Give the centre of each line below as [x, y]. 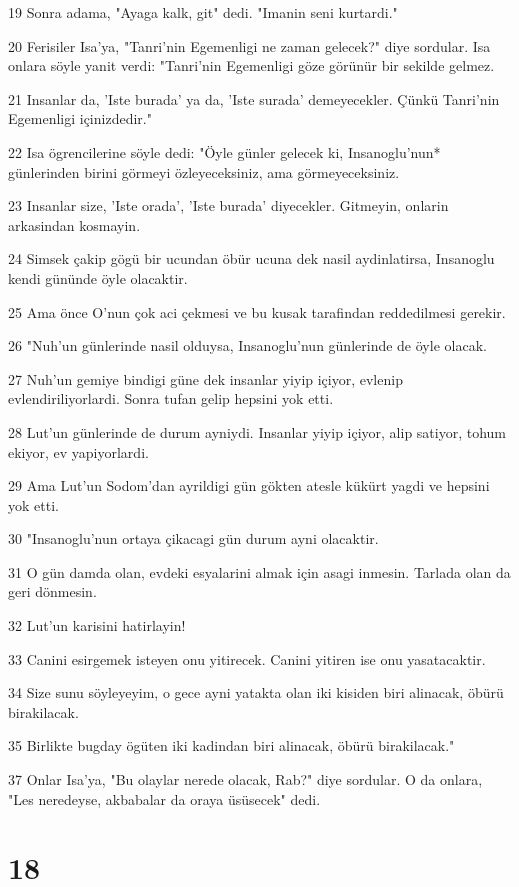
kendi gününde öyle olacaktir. [98, 277]
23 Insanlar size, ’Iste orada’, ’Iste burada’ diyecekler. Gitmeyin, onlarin [228, 205]
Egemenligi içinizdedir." [80, 118]
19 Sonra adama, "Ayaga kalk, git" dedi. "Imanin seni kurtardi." [203, 12]
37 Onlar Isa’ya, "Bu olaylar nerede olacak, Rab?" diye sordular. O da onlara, [245, 779]
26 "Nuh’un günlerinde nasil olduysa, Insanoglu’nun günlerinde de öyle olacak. [247, 345]
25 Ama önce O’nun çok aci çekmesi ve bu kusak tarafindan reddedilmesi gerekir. [257, 311]
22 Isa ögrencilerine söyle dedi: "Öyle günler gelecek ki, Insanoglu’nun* [224, 151]
